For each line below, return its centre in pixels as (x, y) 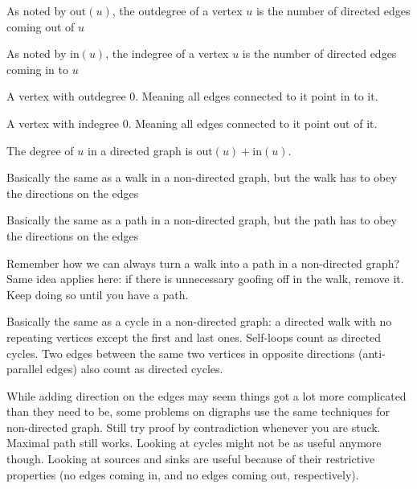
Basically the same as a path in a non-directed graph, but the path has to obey (202, 220)
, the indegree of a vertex (167, 53)
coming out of (41, 26)
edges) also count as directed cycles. (135, 369)
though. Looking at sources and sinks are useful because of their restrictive (191, 459)
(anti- (372, 353)
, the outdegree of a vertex (177, 10)
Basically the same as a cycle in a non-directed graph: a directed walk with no (199, 321)
